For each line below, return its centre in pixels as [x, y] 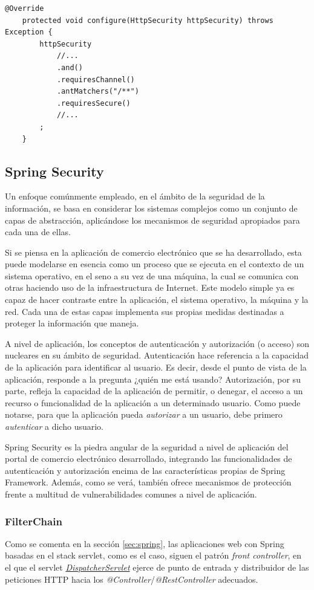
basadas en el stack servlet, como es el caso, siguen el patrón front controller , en [153, 555]
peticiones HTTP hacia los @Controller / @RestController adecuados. [132, 579]
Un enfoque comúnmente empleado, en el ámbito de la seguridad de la [135, 196]
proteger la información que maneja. [72, 323]
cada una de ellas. [38, 232]
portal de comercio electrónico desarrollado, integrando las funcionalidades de [149, 459]
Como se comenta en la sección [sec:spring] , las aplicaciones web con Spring [145, 543]
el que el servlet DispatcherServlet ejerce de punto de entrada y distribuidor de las [157, 567]
